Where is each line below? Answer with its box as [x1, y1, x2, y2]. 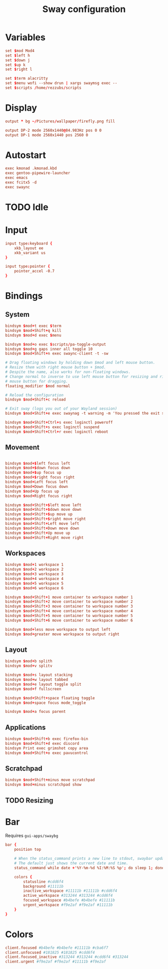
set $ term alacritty [5, 76, 48, 81]
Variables [5, 32, 46, 43]
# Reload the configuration [5, 393, 64, 398]
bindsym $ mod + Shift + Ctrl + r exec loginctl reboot [5, 429, 108, 434]
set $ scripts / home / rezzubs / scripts [5, 85, 81, 91]
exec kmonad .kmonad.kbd [5, 166, 57, 171]
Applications [5, 723, 46, 731]
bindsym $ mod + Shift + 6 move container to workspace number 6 [5, 618, 133, 623]
